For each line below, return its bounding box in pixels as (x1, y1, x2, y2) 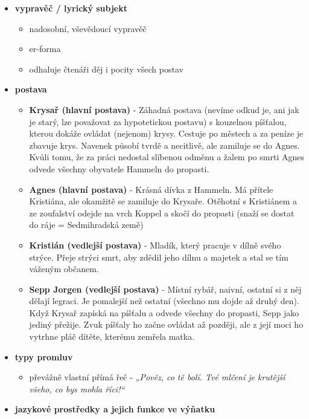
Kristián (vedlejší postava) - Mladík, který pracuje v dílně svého (29, 238, 281, 251)
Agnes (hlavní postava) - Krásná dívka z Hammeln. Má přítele (29, 183, 273, 195)
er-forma (29, 42, 61, 55)
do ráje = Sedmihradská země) (29, 218, 144, 231)
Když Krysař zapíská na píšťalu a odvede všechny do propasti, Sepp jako (29, 306, 299, 319)
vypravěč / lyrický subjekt (14, 2, 127, 14)
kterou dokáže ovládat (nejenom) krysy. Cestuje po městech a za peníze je (29, 127, 304, 140)
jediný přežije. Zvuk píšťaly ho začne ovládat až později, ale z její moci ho (29, 318, 304, 331)
